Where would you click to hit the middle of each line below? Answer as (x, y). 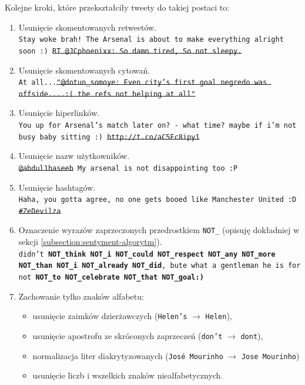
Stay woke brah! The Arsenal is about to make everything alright (151, 40)
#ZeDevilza (40, 211)
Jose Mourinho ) (270, 355)
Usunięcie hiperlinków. (59, 113)
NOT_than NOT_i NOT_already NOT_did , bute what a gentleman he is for (160, 266)
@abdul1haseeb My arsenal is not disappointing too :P (128, 168)
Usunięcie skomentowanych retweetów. (88, 27)
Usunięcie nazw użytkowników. (74, 156)
